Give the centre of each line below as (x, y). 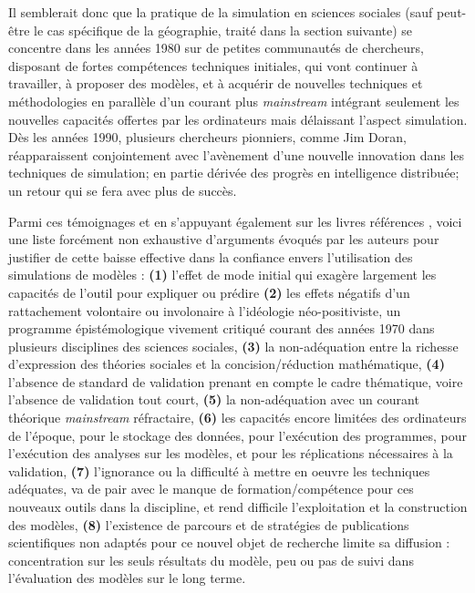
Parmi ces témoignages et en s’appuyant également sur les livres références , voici (235, 221)
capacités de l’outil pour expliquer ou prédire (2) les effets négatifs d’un (209, 292)
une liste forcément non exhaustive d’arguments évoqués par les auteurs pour (224, 239)
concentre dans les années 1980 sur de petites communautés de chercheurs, (217, 48)
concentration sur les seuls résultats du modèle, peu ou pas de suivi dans (211, 560)
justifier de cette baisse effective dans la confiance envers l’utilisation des (211, 256)
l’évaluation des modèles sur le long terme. (127, 578)
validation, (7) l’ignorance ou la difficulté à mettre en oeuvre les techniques (219, 470)
